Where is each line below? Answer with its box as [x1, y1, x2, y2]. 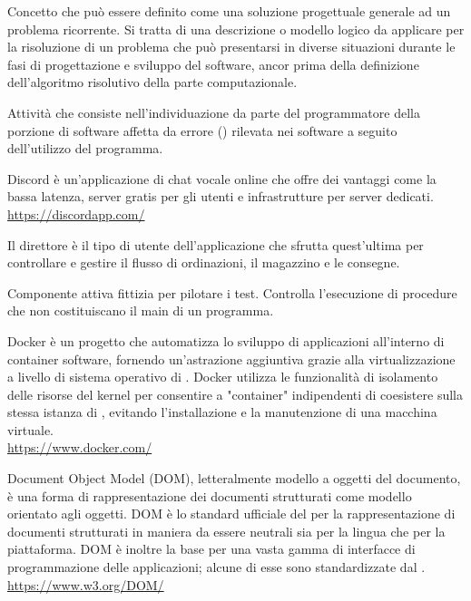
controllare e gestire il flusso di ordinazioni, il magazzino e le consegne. [7, 253, 400, 272]
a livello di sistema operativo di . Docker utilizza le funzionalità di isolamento [7, 367, 438, 386]
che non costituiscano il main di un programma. [7, 301, 274, 320]
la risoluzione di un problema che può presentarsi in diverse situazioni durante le [7, 37, 456, 56]
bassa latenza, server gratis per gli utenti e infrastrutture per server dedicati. [7, 187, 434, 206]
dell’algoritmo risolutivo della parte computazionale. [7, 73, 298, 92]
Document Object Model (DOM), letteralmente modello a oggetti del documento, [7, 469, 461, 488]
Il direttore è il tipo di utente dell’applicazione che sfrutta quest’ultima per [7, 235, 424, 254]
